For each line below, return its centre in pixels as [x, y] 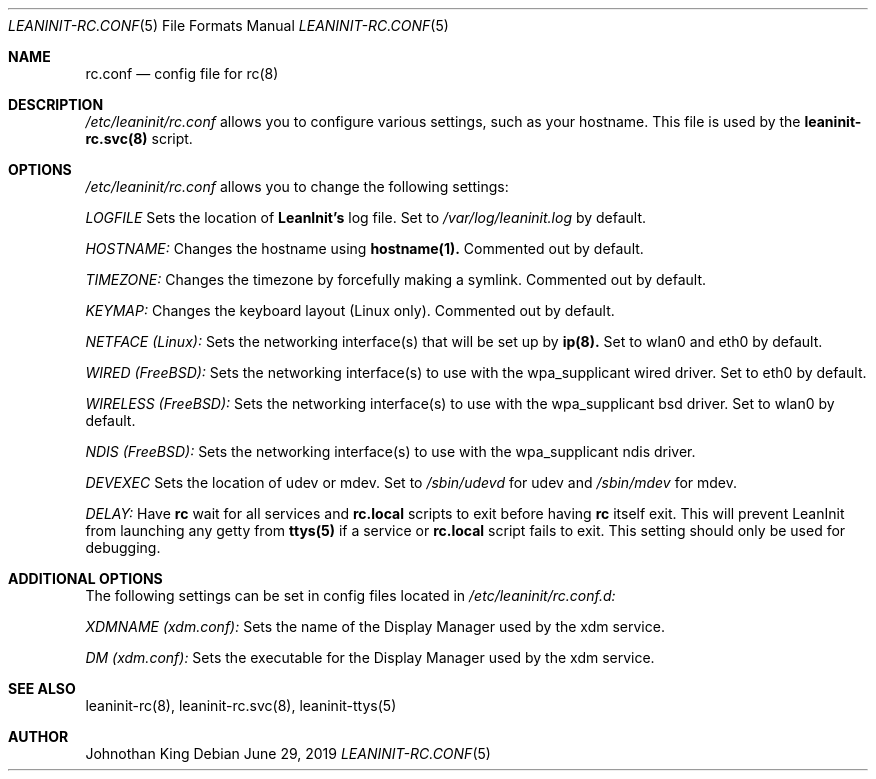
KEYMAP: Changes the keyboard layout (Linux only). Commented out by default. [350, 310]
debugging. [123, 547]
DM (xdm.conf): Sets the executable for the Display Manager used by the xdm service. [370, 657]
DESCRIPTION [56, 104]
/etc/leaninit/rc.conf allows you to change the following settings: [297, 186]
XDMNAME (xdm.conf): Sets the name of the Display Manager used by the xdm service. [375, 626]
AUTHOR [38, 736]
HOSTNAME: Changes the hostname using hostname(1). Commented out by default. [364, 248]
